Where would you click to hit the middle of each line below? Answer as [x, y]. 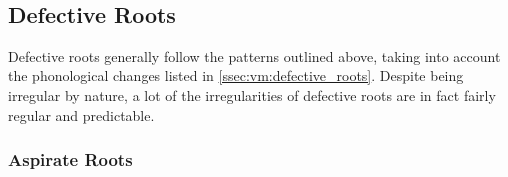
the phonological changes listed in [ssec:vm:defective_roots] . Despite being [236, 75]
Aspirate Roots [70, 159]
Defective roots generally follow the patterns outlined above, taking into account [254, 55]
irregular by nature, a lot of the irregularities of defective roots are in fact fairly [252, 94]
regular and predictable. [81, 114]
